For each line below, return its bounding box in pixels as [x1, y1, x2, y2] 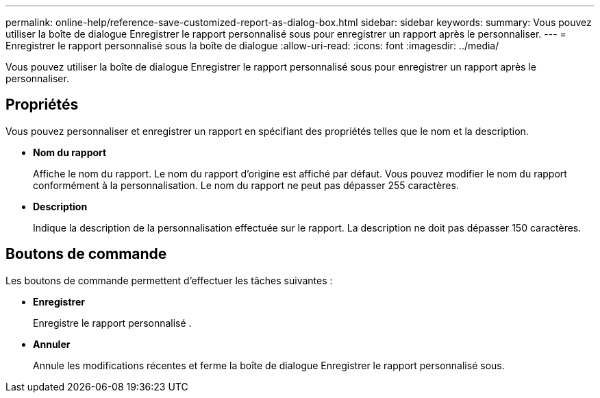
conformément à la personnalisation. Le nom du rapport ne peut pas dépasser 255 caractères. [33, 179, 459, 191]
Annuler [33, 338, 71, 350]
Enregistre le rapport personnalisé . [33, 316, 192, 329]
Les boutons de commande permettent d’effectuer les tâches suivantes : [5, 274, 333, 286]
